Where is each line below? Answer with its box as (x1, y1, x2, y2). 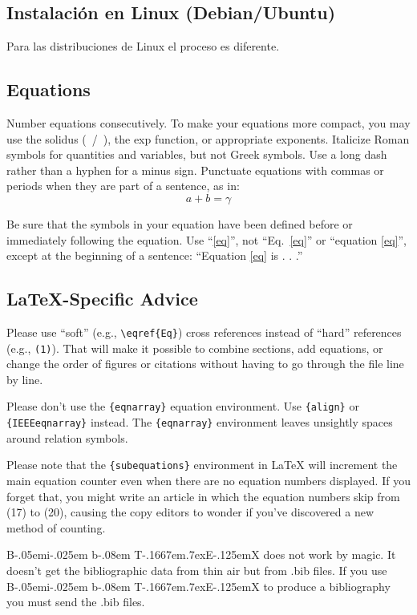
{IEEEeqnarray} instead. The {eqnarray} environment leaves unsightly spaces (6, 414, 393, 431)
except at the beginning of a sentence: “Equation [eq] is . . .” (6, 247, 303, 264)
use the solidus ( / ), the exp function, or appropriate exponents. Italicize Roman (6, 130, 410, 147)
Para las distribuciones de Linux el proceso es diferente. (6, 38, 280, 55)
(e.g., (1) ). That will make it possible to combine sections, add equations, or (6, 339, 383, 356)
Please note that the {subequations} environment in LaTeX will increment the (6, 456, 398, 473)
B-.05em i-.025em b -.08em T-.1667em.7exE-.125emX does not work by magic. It (6, 546, 396, 563)
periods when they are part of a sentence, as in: (6, 177, 240, 194)
